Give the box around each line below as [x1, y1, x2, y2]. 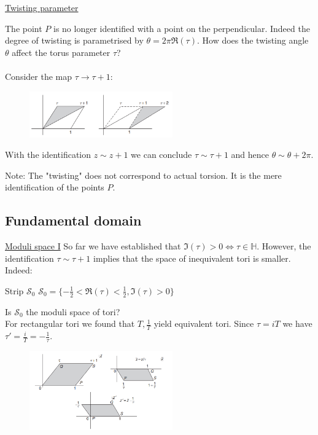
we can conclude [131, 148, 192, 161]
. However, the [257, 240, 311, 253]
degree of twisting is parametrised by [5, 34, 144, 47]
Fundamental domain [5, 211, 142, 230]
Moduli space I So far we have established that [5, 240, 181, 253]
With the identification [5, 148, 91, 161]
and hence [231, 148, 269, 161]
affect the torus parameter [12, 45, 111, 58]
